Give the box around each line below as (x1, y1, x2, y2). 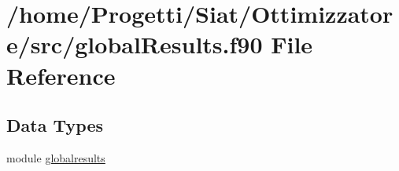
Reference (6, 59, 116, 91)
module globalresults (6, 149, 105, 166)
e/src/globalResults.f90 (6, 28, 263, 60)
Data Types (6, 113, 103, 137)
